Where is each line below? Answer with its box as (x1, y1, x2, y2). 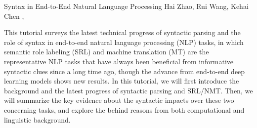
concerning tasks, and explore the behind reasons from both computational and (4, 104, 245, 115)
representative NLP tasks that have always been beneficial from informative (4, 56, 234, 66)
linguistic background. (4, 114, 71, 125)
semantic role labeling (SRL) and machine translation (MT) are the (4, 46, 209, 57)
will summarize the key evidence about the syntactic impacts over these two (4, 95, 234, 105)
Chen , (4, 10, 24, 21)
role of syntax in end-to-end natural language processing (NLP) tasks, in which (4, 37, 244, 47)
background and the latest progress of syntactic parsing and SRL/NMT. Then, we (4, 85, 253, 95)
